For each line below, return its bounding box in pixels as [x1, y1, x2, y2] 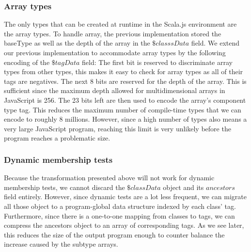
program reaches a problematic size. [4, 133, 110, 143]
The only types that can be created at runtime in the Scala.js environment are [4, 19, 237, 29]
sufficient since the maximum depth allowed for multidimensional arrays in [4, 85, 225, 95]
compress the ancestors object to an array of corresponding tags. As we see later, [4, 220, 244, 230]
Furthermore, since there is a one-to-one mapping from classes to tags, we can [4, 210, 235, 220]
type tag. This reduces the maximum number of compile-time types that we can [4, 104, 241, 114]
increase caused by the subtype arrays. [4, 239, 118, 249]
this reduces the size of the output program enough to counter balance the [4, 229, 225, 239]
